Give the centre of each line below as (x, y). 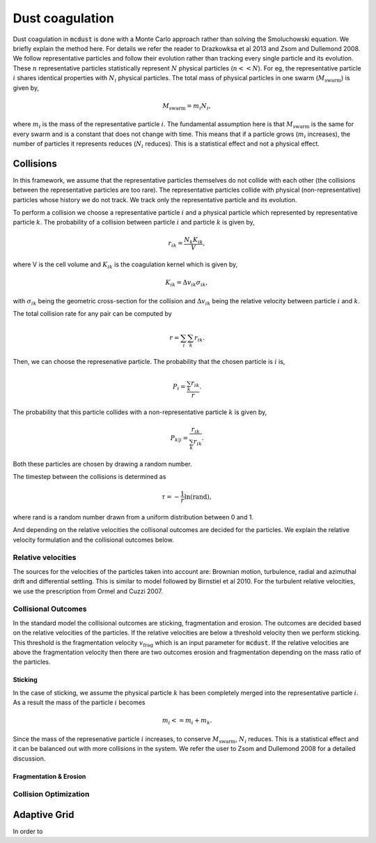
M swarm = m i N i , (187, 107)
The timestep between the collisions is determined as (89, 476)
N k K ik (193, 241)
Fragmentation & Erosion (49, 776)
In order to (28, 831)
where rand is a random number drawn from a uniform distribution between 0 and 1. (133, 517)
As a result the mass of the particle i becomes (79, 702)
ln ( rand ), (198, 496)
